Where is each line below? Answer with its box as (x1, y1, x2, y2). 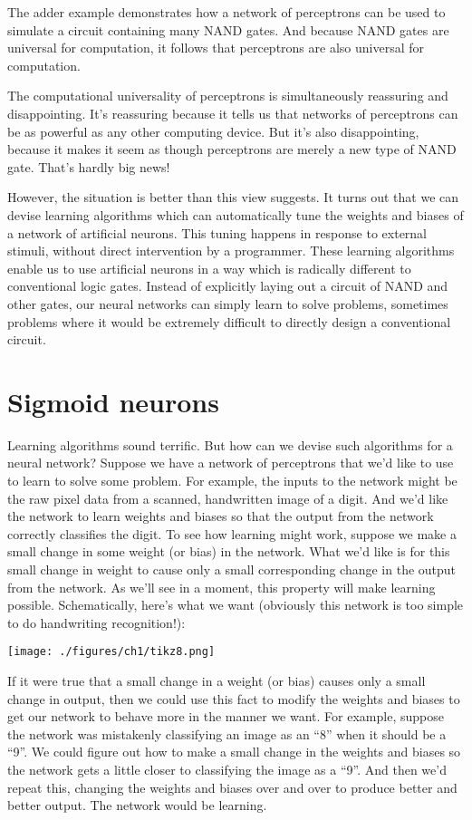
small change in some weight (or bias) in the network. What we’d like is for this (7, 542, 450, 561)
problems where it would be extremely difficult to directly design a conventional (7, 312, 451, 331)
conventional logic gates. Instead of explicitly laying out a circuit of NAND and (7, 276, 448, 295)
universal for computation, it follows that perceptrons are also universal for (7, 38, 424, 57)
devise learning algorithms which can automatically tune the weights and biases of (7, 205, 464, 224)
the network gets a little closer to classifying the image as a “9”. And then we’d (7, 759, 447, 778)
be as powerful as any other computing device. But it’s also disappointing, (7, 121, 419, 140)
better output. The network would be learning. (7, 796, 267, 815)
